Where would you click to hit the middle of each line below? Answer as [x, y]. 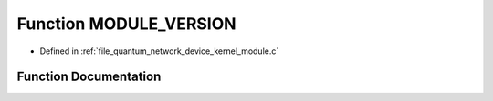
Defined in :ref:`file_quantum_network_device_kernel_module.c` [159, 51]
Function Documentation [89, 77]
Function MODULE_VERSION [126, 24]
